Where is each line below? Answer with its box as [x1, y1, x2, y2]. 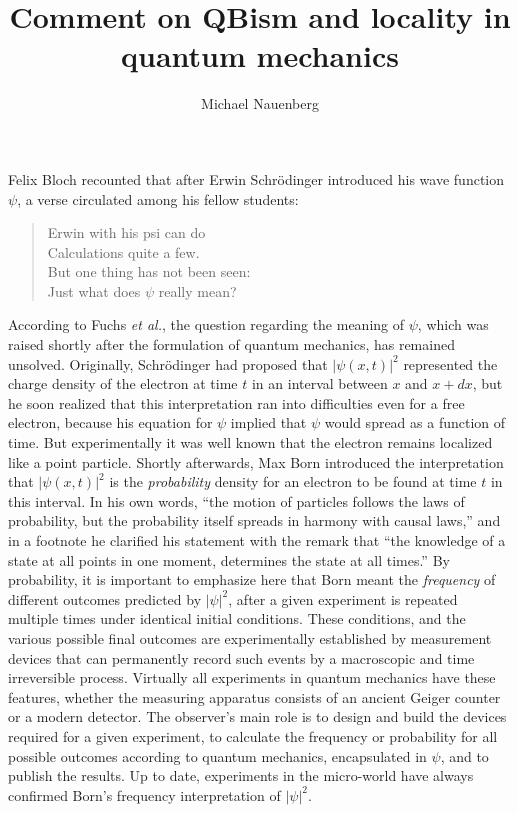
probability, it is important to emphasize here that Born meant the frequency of [8, 569, 496, 590]
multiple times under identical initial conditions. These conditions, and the [8, 608, 466, 629]
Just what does [47, 280, 141, 301]
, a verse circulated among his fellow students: [17, 188, 299, 209]
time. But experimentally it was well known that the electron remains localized [8, 432, 493, 453]
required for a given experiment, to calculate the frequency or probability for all [8, 725, 498, 746]
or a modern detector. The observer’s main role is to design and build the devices [8, 706, 507, 727]
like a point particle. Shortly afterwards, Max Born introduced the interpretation [8, 451, 504, 472]
